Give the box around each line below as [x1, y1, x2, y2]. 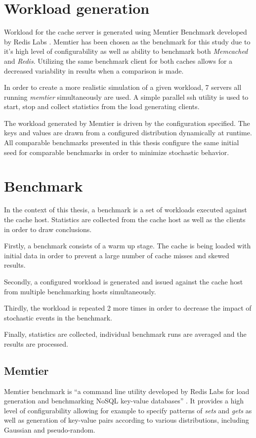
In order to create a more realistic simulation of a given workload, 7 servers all [4, 82, 242, 92]
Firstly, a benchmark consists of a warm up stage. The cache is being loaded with [4, 240, 251, 251]
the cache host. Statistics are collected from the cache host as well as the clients [4, 214, 246, 224]
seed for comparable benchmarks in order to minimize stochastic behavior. [4, 147, 229, 157]
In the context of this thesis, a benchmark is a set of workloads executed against [4, 204, 247, 215]
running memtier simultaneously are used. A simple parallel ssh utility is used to [4, 91, 249, 102]
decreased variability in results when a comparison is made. [4, 65, 184, 76]
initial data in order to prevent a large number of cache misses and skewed [4, 250, 229, 260]
